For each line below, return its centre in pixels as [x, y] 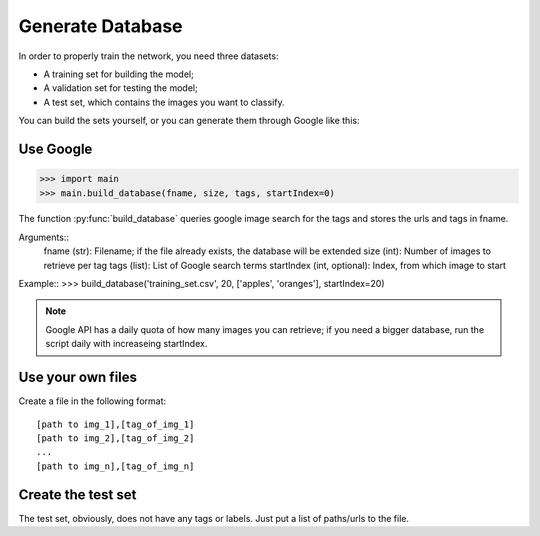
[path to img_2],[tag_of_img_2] [115, 438]
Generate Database [101, 26]
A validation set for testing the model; [121, 88]
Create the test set [77, 494]
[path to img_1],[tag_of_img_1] [115, 424]
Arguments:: [44, 237]
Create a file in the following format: [92, 401]
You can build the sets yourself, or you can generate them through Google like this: [189, 121]
